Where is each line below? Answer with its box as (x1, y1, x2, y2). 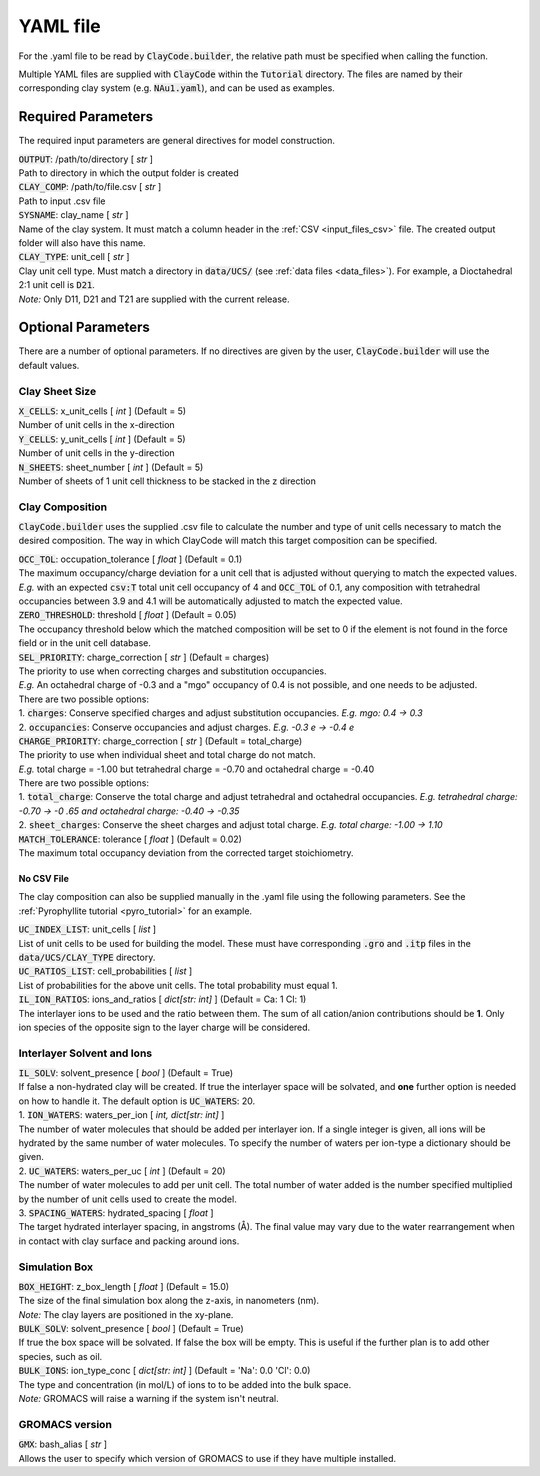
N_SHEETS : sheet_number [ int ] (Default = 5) (18, 461, 204, 473)
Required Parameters (18, 108, 154, 125)
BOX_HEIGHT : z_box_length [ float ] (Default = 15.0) (18, 1280, 230, 1292)
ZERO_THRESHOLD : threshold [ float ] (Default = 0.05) (18, 609, 237, 621)
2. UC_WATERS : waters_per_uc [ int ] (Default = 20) (18, 1165, 226, 1177)
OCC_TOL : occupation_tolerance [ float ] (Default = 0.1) (18, 553, 243, 565)
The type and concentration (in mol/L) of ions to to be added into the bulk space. (18, 1378, 352, 1390)
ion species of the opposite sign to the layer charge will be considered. (18, 1021, 311, 1033)
